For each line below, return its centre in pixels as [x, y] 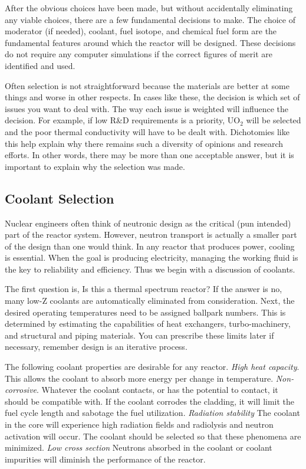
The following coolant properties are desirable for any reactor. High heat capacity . [152, 367]
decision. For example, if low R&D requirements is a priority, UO [123, 120]
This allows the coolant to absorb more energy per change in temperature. [139, 378]
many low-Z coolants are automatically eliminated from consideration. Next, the [150, 301]
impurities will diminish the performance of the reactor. [105, 459]
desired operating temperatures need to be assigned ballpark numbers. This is [145, 312]
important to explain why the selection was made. [95, 166]
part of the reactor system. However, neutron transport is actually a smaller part [151, 234]
